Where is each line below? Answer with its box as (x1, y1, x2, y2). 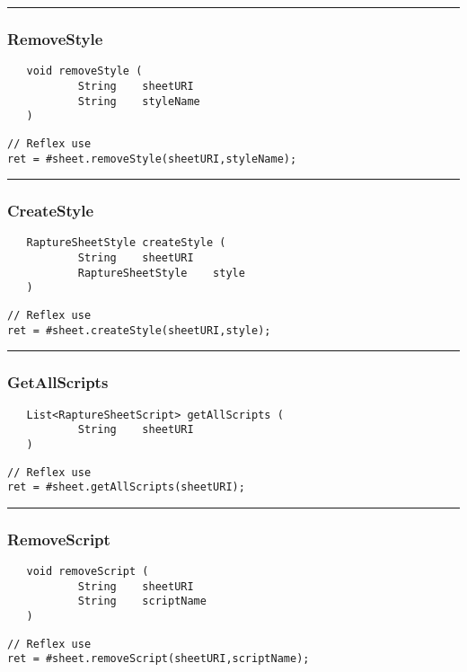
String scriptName (77, 595, 207, 608)
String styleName (77, 94, 200, 108)
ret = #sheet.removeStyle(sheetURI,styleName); (7, 152, 297, 165)
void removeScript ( (26, 565, 149, 579)
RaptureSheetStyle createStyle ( (26, 236, 226, 250)
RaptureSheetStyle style (77, 266, 245, 279)
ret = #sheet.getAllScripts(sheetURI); (7, 481, 245, 494)
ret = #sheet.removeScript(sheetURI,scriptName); (7, 652, 310, 666)
